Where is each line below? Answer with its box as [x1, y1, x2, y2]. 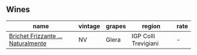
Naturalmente [9, 39, 47, 47]
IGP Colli [131, 32, 155, 40]
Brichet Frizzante [9, 32, 56, 40]
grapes [106, 22, 126, 30]
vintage [78, 22, 101, 30]
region [141, 22, 161, 30]
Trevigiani [131, 39, 159, 47]
